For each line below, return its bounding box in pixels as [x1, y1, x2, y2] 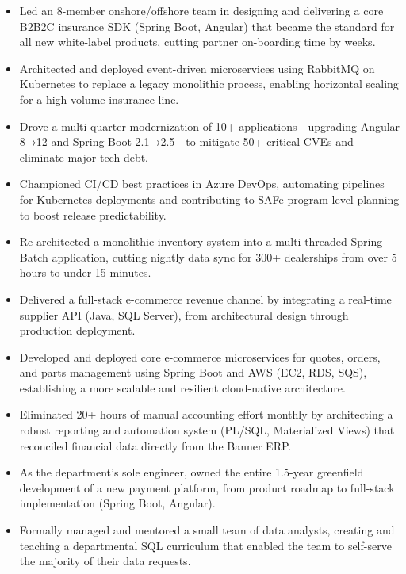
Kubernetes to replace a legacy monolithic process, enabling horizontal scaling [19, 75, 399, 92]
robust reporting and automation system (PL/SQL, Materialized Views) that [19, 422, 395, 438]
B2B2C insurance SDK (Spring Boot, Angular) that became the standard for [19, 17, 395, 34]
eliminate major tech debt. [19, 148, 149, 165]
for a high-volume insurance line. [19, 90, 179, 107]
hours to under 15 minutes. [19, 264, 151, 281]
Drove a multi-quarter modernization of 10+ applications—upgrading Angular [19, 117, 400, 134]
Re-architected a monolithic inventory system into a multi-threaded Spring [19, 233, 383, 250]
